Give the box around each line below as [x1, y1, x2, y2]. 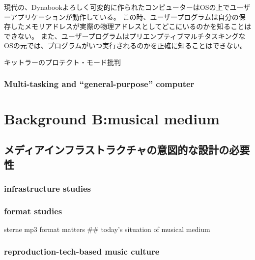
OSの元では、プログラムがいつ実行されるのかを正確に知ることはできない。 [4, 40, 247, 51]
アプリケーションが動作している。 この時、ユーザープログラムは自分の [10, 11, 239, 22]
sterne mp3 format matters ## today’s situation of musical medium [4, 224, 210, 234]
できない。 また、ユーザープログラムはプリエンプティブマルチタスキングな [4, 30, 246, 41]
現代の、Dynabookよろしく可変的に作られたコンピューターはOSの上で [4, 2, 230, 12]
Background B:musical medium [4, 108, 220, 128]
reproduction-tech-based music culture [4, 245, 160, 257]
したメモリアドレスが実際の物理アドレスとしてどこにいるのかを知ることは [10, 21, 252, 31]
